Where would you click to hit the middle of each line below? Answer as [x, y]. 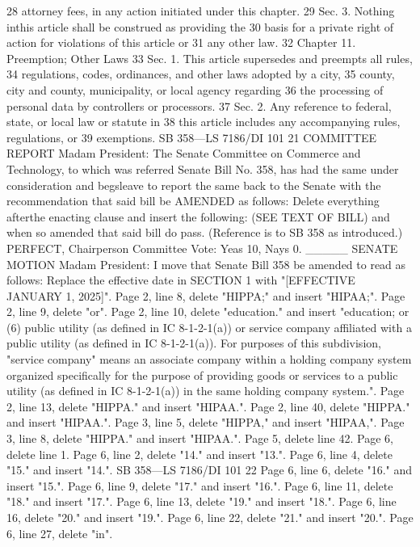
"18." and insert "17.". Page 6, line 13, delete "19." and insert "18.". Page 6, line [202, 501]
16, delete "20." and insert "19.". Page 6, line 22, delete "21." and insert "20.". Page [210, 517]
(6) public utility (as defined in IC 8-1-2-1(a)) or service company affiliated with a [209, 327]
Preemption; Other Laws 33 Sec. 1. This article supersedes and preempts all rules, [210, 58]
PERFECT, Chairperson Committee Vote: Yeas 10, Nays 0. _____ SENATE [202, 248]
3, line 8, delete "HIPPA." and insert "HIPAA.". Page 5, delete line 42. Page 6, [200, 438]
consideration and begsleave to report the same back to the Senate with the [194, 185]
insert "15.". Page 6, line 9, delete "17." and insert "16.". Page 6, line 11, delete [200, 485]
